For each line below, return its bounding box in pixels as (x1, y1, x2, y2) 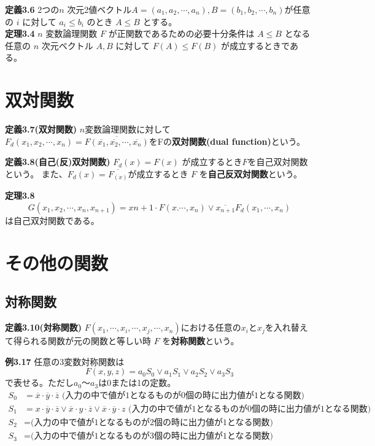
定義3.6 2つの (5, 3, 60, 15)
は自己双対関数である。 (5, 213, 99, 226)
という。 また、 (5, 167, 68, 180)
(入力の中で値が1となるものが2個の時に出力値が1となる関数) (30, 418, 274, 428)
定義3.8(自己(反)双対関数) (5, 155, 110, 168)
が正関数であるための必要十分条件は (108, 27, 255, 40)
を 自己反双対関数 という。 (199, 167, 302, 180)
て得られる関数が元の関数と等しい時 (5, 334, 151, 347)
